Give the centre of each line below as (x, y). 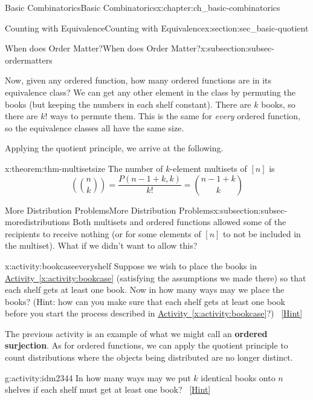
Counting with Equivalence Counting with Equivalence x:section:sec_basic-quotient (157, 28)
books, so (278, 104)
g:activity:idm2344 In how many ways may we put (98, 377)
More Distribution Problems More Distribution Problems (109, 210)
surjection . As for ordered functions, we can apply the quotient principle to (147, 345)
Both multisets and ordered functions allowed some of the (179, 222)
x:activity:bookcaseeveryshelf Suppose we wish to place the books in (131, 265)
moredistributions (37, 222)
